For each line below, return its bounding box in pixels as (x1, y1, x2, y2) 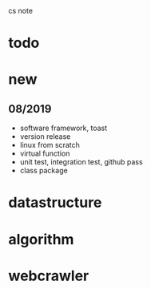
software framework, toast (19, 123, 108, 133)
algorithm (8, 230, 74, 248)
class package (19, 166, 68, 176)
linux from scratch (19, 141, 80, 150)
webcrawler (8, 267, 89, 285)
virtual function (19, 148, 70, 158)
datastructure (8, 194, 102, 212)
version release (19, 132, 71, 141)
